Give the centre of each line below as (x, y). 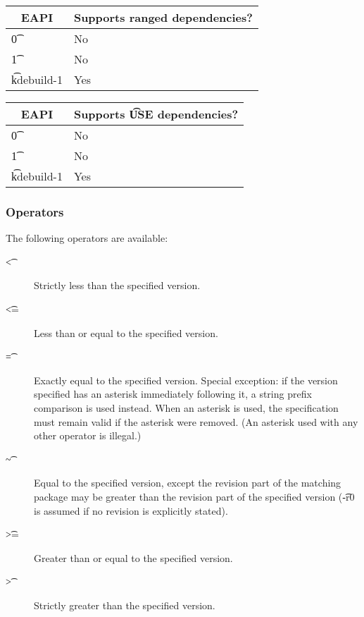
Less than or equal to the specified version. (126, 332)
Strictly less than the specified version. (117, 285)
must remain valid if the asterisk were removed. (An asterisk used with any (196, 421)
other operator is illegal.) (88, 435)
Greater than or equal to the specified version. (133, 557)
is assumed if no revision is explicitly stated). (131, 510)
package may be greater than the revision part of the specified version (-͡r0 (194, 496)
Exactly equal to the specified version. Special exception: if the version (186, 380)
